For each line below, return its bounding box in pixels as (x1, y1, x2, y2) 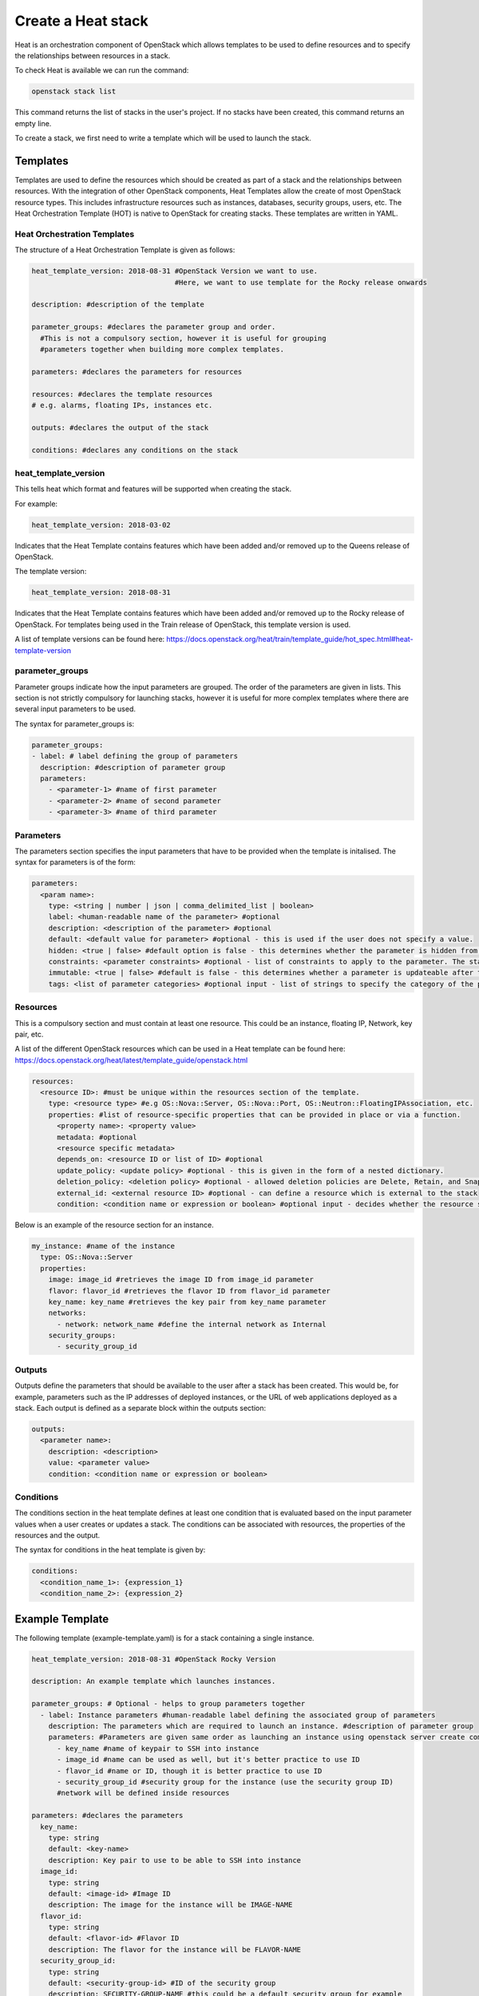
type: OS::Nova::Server (40, 1253, 133, 1261)
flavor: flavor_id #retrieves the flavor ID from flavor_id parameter (48, 1286, 331, 1295)
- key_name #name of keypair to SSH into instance (57, 1744, 259, 1752)
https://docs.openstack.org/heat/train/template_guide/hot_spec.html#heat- (166, 635, 414, 644)
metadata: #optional (57, 1132, 137, 1142)
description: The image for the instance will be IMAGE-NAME (48, 1900, 293, 1910)
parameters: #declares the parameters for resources (31, 367, 243, 376)
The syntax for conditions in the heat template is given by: (14, 1545, 206, 1554)
